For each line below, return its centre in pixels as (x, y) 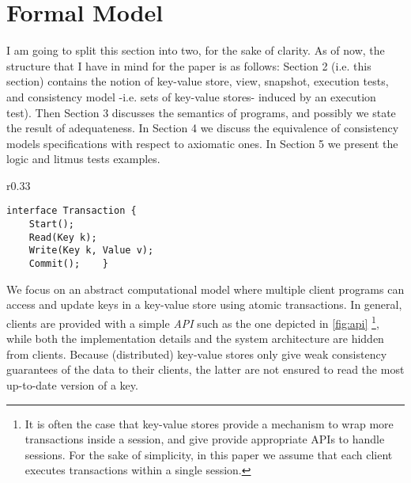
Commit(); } (68, 264)
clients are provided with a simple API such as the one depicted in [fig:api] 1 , (193, 321)
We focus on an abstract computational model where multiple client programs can (205, 289)
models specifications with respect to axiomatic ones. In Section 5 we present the (202, 143)
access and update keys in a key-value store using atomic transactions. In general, (204, 304)
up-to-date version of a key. (72, 384)
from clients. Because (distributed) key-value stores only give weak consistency (197, 354)
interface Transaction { (72, 211)
